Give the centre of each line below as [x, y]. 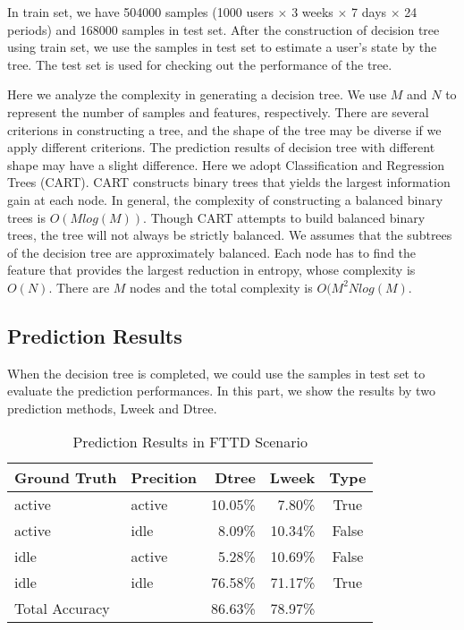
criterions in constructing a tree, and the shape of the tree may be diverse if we [224, 129]
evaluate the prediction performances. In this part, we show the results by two [221, 391]
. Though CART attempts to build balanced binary [284, 217]
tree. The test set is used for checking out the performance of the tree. [200, 64]
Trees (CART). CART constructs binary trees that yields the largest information [229, 182]
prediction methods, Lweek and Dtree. [112, 408]
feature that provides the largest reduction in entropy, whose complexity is [211, 270]
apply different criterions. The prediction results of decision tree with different [221, 147]
